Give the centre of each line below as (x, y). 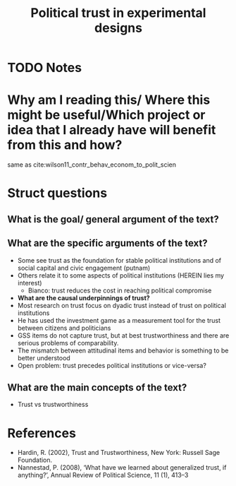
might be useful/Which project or (106, 115)
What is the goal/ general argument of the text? (113, 219)
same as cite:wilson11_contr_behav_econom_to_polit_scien (92, 165)
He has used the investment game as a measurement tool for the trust (119, 320)
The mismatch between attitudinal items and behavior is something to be (123, 350)
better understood (44, 357)
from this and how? (65, 145)
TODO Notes (45, 68)
